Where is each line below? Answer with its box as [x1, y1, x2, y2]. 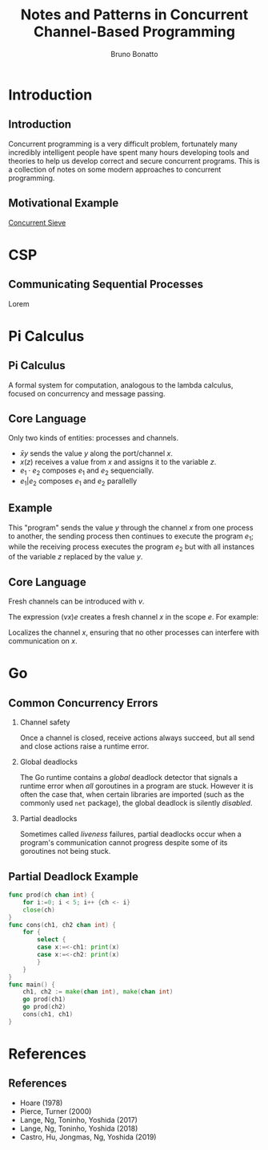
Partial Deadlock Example [8, 869, 138, 884]
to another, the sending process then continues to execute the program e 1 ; [8, 531, 254, 542]
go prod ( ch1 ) [22, 995, 66, 1004]
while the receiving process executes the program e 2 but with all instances [8, 542, 254, 553]
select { [37, 936, 66, 944]
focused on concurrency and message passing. [8, 388, 166, 398]
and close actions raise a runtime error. [19, 742, 150, 751]
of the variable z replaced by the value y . [8, 552, 143, 562]
